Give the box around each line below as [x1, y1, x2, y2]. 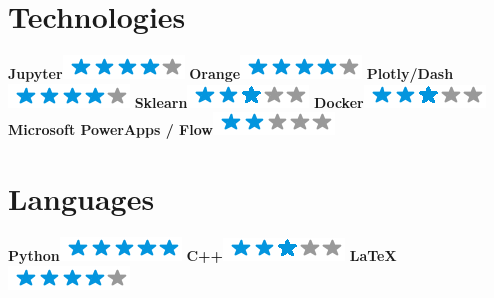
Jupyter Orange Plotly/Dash [8, 63, 454, 84]
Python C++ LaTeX [8, 245, 397, 266]
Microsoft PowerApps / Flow [8, 119, 213, 140]
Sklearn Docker [134, 91, 364, 112]
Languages [8, 178, 155, 219]
